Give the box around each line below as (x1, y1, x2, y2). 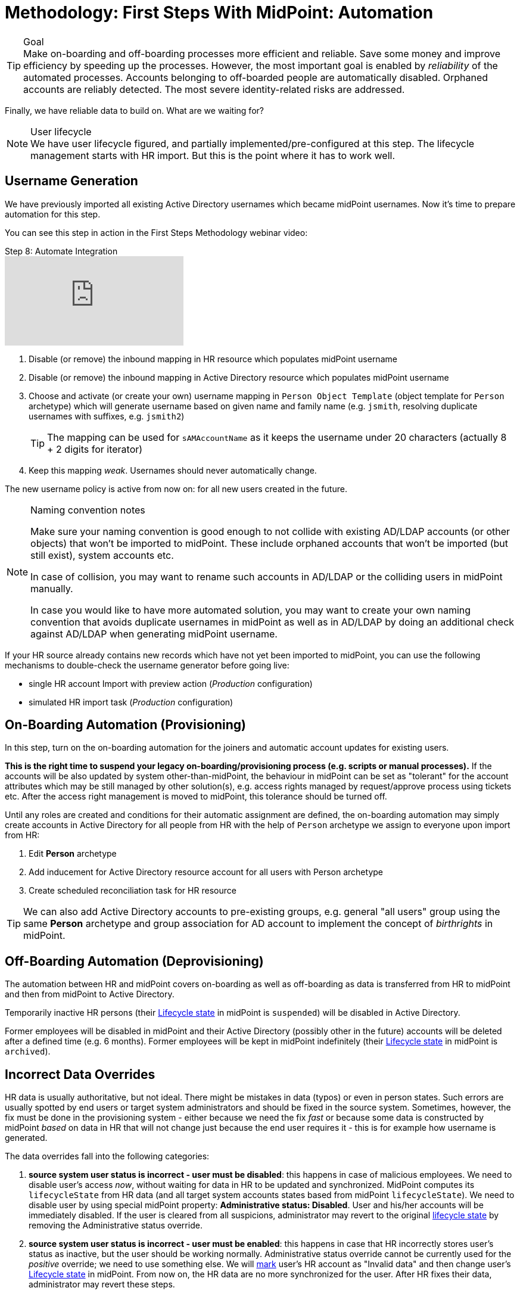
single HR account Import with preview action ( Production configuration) (29, 678, 313, 689)
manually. (30, 582, 73, 595)
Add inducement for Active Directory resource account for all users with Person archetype (29, 867, 383, 878)
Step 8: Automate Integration (5, 245, 118, 256)
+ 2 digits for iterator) (47, 443, 143, 455)
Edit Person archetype (29, 848, 117, 859)
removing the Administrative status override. (29, 1220, 203, 1231)
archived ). (5, 1046, 51, 1057)
